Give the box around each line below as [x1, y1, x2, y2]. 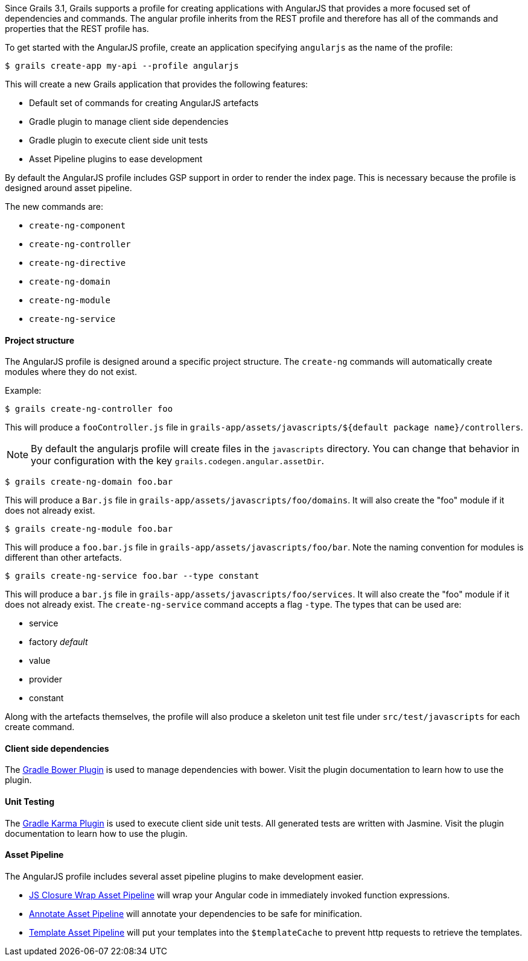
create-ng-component [29, 221, 126, 230]
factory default [29, 637, 88, 647]
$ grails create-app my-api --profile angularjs [5, 61, 239, 71]
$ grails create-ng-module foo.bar [5, 524, 173, 534]
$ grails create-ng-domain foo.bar [5, 477, 173, 487]
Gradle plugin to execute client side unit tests [29, 135, 208, 145]
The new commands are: [5, 201, 104, 212]
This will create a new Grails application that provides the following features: [5, 79, 308, 89]
